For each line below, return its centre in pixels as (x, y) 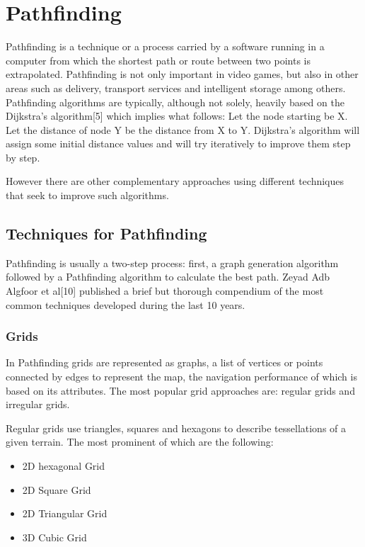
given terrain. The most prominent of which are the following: (140, 442)
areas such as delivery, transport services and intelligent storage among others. (176, 88)
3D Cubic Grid (54, 537)
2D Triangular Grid (65, 513)
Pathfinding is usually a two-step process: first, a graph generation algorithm (172, 263)
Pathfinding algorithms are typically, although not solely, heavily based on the (175, 102)
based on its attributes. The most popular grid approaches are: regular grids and (180, 390)
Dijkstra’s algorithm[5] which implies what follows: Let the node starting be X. (177, 116)
